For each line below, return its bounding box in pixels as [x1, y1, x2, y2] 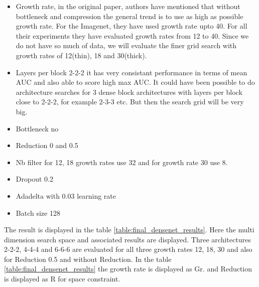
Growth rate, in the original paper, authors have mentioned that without [16, 1, 240, 11]
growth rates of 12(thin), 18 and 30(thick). [16, 50, 147, 60]
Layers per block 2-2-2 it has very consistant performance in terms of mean [16, 67, 247, 77]
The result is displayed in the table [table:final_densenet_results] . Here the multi [4, 224, 254, 235]
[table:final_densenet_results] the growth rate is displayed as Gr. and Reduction [4, 263, 252, 274]
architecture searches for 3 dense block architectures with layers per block [16, 86, 242, 97]
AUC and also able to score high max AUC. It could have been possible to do [16, 77, 255, 87]
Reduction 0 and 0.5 [16, 140, 78, 151]
